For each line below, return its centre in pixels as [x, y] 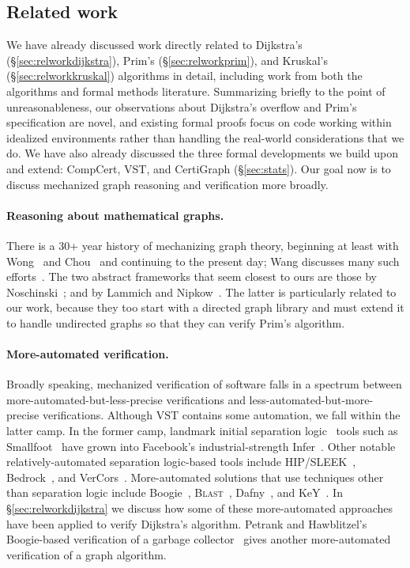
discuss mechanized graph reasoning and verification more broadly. [167, 184]
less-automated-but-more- [311, 399]
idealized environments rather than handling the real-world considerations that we [205, 137]
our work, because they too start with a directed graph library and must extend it [205, 307]
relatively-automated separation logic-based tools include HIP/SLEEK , [181, 462]
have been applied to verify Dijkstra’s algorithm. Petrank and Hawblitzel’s [187, 523]
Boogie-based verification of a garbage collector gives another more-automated [199, 539]
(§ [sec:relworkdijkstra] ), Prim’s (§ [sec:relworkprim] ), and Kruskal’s [167, 60]
